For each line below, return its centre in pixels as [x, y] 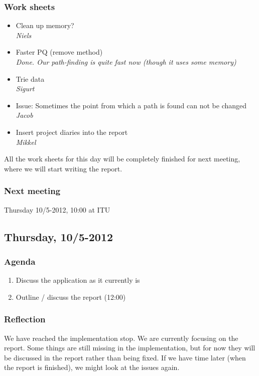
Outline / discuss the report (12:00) [71, 297]
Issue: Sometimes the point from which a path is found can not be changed [131, 105]
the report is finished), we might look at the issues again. [92, 367]
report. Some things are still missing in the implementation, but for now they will [130, 348]
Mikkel [26, 142]
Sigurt [25, 88]
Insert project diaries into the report [72, 132]
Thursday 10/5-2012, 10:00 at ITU [57, 209]
